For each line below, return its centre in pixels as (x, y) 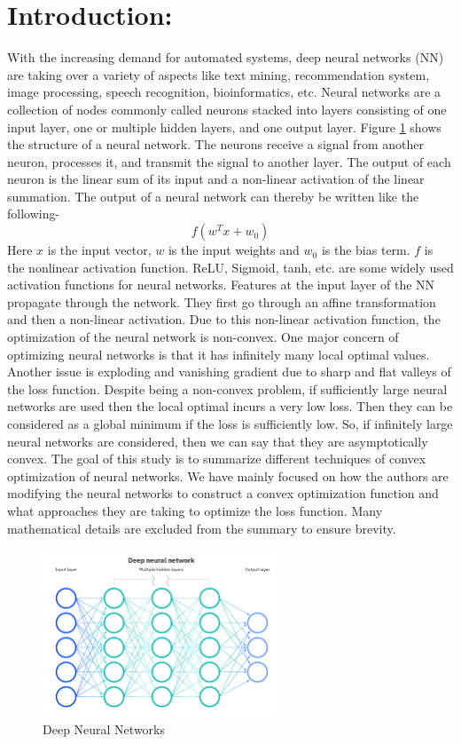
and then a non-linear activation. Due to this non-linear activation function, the (224, 319)
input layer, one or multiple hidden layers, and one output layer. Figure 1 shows (224, 127)
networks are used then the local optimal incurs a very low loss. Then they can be (230, 406)
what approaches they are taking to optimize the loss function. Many (195, 510)
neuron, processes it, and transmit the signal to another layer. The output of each (229, 161)
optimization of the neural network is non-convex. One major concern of (203, 337)
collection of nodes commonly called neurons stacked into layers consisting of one (227, 109)
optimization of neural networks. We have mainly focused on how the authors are (228, 475)
